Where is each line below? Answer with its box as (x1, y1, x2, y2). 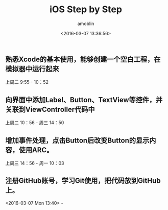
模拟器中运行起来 (5, 64, 59, 73)
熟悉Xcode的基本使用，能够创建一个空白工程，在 (5, 55, 161, 63)
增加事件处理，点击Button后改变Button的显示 (5, 136, 150, 145)
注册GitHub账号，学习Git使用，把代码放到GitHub (5, 176, 161, 185)
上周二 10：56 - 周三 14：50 (5, 120, 64, 126)
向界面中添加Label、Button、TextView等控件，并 (5, 96, 163, 104)
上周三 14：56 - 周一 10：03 (5, 160, 64, 166)
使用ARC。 (18, 146, 54, 154)
